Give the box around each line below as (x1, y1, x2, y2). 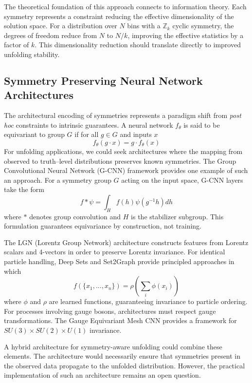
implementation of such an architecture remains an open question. (4, 370, 201, 380)
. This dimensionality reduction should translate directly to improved (35, 39, 241, 50)
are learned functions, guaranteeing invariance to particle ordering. (49, 296, 248, 306)
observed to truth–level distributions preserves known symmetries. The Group (4, 155, 236, 166)
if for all (74, 129, 99, 139)
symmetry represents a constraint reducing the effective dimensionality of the (4, 11, 234, 21)
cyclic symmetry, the (172, 20, 234, 31)
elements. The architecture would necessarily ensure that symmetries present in (4, 351, 241, 361)
